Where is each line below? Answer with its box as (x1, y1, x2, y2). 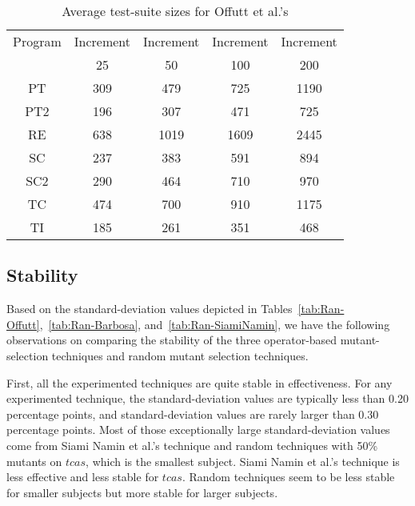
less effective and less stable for (6, 468, 159, 485)
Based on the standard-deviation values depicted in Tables (6, 300, 293, 317)
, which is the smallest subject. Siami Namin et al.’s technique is (86, 452, 400, 469)
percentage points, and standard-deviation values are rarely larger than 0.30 (6, 405, 379, 422)
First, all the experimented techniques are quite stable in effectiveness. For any (6, 374, 393, 391)
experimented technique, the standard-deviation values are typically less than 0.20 (6, 390, 409, 407)
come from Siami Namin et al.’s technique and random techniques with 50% (6, 436, 378, 453)
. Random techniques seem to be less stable (182, 468, 395, 485)
